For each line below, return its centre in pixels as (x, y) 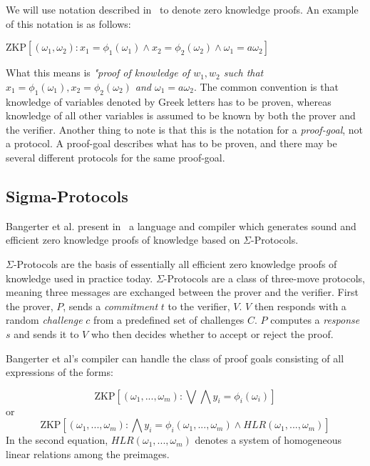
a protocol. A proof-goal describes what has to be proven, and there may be (171, 143)
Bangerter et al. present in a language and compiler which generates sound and (181, 225)
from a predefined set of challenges (169, 320)
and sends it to (46, 333)
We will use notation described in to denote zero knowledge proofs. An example (182, 9)
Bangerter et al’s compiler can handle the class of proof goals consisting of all (175, 358)
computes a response (315, 320)
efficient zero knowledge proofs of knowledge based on (123, 240)
